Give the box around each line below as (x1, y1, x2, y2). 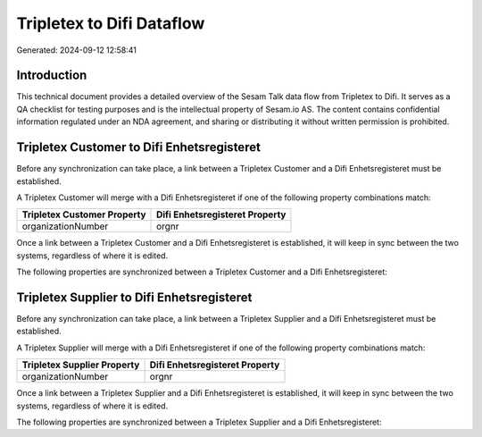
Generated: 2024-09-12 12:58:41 (16, 45, 137, 55)
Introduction (16, 68, 87, 83)
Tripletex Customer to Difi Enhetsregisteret (16, 139, 261, 155)
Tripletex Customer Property (21, 208, 146, 221)
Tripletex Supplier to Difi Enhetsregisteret (16, 290, 253, 305)
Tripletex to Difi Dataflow (16, 13, 205, 33)
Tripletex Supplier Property (21, 358, 140, 371)
